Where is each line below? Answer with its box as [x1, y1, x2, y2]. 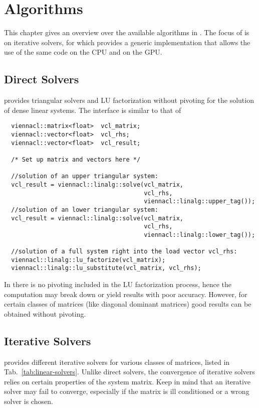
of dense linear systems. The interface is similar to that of [4, 104, 181, 115]
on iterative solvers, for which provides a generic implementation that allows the [4, 37, 250, 47]
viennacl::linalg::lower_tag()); [144, 231, 255, 238]
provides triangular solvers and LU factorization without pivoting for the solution [4, 95, 254, 105]
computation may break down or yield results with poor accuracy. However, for [4, 289, 247, 299]
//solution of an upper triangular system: [11, 173, 158, 180]
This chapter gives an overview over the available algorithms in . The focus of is [4, 27, 249, 38]
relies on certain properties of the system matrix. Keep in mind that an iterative [4, 376, 251, 386]
